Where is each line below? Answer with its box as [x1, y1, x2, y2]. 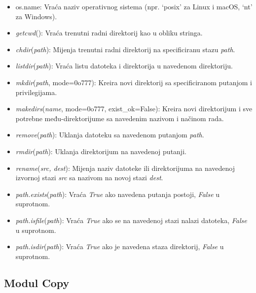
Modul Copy [4, 275, 70, 290]
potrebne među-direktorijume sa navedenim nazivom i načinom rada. [15, 113, 224, 123]
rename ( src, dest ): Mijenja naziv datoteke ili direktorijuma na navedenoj [15, 163, 235, 173]
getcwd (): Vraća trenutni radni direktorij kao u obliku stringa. [15, 28, 203, 38]
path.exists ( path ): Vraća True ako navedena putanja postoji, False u [15, 189, 220, 199]
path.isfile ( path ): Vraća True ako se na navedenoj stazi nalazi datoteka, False [15, 215, 247, 225]
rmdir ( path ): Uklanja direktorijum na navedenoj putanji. [15, 146, 186, 156]
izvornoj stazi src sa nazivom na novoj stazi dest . [15, 172, 163, 183]
